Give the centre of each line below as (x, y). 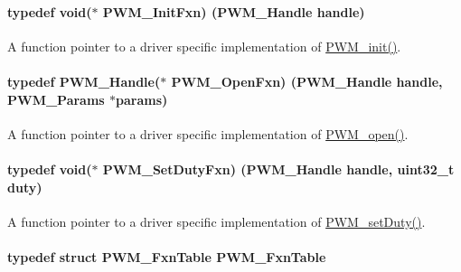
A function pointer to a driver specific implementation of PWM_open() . (208, 133)
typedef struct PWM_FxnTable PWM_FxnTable (167, 256)
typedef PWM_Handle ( (84, 81)
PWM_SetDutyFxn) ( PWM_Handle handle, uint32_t (278, 169)
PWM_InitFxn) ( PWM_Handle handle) (234, 11)
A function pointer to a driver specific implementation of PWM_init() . (204, 46)
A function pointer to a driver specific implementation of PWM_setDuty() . (216, 221)
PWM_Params (56, 99)
